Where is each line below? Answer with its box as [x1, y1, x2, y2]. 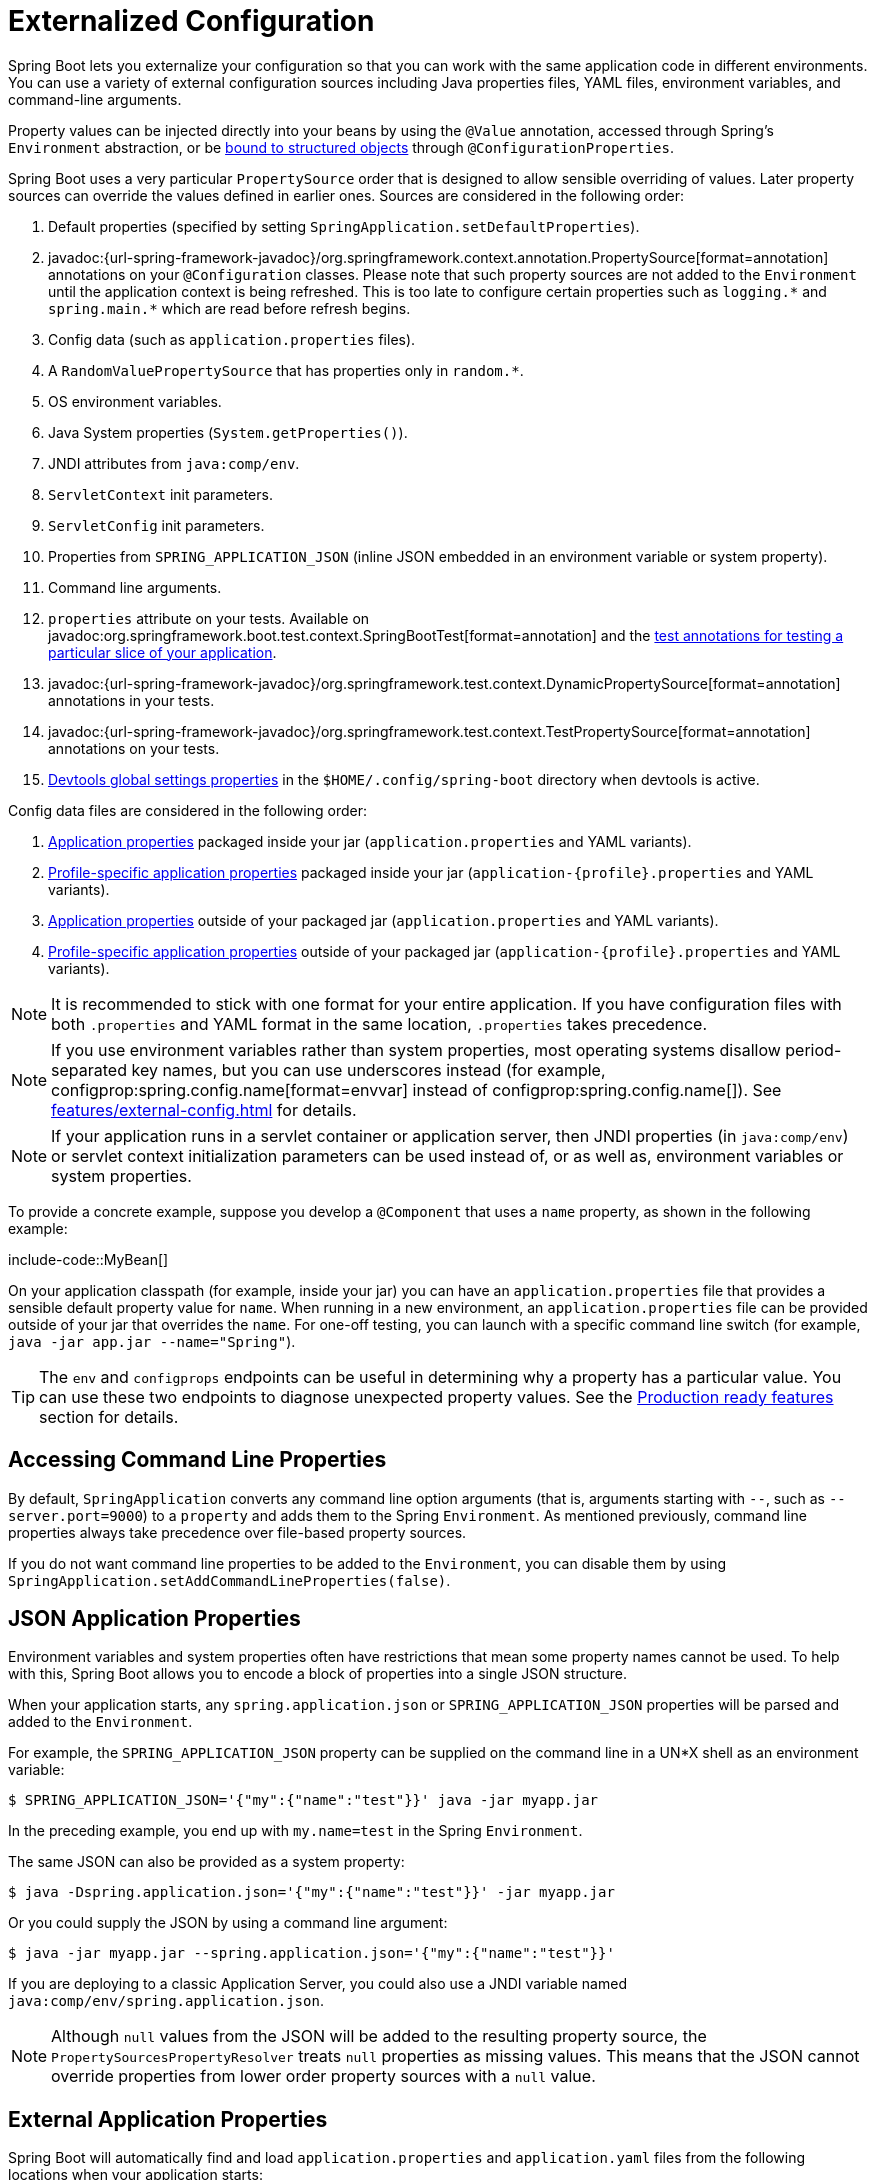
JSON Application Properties [8, 1606, 301, 1632]
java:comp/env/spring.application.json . [8, 1992, 324, 2010]
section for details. [39, 1406, 179, 1427]
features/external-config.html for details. [51, 1099, 357, 1120]
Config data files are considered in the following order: [8, 801, 367, 819]
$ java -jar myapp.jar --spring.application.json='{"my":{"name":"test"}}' [8, 1945, 615, 1962]
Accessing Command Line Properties [8, 1447, 387, 1473]
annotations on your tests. [48, 739, 220, 757]
